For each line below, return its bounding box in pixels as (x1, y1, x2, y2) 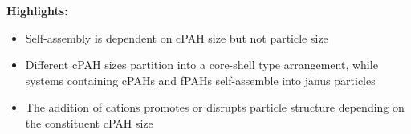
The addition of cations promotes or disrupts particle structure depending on (25, 99, 405, 116)
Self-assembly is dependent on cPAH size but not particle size (25, 29, 328, 46)
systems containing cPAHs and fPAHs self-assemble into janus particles (25, 71, 376, 88)
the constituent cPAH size (25, 114, 153, 131)
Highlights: (6, 2, 68, 18)
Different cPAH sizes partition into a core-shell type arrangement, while (25, 56, 378, 73)
